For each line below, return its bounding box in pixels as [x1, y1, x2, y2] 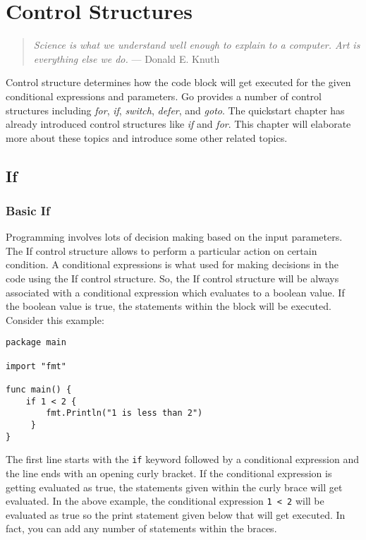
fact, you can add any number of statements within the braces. [6, 521, 277, 536]
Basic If [6, 201, 50, 219]
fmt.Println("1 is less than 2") [46, 408, 203, 419]
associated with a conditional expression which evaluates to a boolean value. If [6, 284, 345, 299]
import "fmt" [6, 361, 66, 371]
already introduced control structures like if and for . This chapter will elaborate [6, 116, 351, 131]
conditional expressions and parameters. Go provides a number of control [6, 88, 322, 103]
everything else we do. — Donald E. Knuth [33, 51, 220, 66]
